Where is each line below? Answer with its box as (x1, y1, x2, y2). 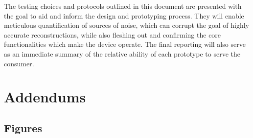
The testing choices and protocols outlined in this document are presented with (4, 1, 242, 11)
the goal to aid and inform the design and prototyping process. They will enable (4, 10, 244, 20)
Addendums (4, 87, 86, 107)
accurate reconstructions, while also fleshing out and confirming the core (4, 29, 221, 39)
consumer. (4, 58, 34, 68)
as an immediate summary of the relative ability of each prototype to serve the (4, 48, 240, 59)
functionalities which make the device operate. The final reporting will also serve (4, 39, 246, 49)
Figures (4, 120, 42, 135)
